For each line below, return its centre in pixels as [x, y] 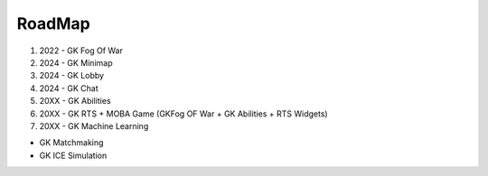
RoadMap [53, 23]
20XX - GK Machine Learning [94, 125]
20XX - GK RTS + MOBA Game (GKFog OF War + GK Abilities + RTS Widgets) [184, 114]
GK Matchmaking [71, 143]
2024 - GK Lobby [71, 76]
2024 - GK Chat [69, 88]
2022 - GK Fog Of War [81, 51]
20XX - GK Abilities [75, 101]
